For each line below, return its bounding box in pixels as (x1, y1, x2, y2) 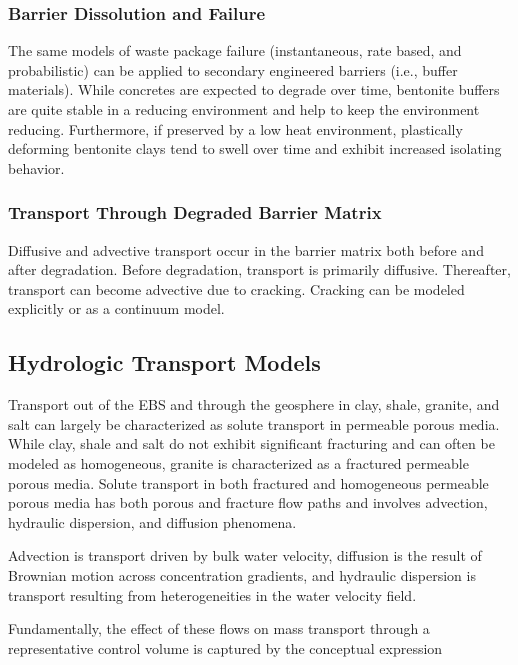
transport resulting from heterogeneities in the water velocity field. (8, 584, 417, 605)
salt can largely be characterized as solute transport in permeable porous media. (8, 413, 500, 434)
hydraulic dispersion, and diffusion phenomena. (8, 511, 297, 532)
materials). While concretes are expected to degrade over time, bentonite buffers (8, 79, 500, 100)
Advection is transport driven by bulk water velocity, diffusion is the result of (8, 545, 482, 566)
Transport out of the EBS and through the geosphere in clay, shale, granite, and (8, 394, 500, 415)
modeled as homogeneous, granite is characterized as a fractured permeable (8, 452, 469, 473)
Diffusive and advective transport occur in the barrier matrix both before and (8, 239, 484, 260)
